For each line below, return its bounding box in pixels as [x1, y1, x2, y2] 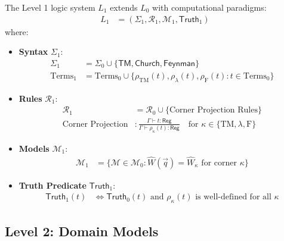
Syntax [18, 45, 48, 58]
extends [110, 1, 138, 13]
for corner [201, 158, 237, 167]
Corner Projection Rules [169, 106, 258, 115]
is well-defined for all [195, 193, 271, 202]
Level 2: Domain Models [5, 221, 159, 240]
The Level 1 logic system [5, 1, 95, 13]
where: [5, 25, 29, 37]
